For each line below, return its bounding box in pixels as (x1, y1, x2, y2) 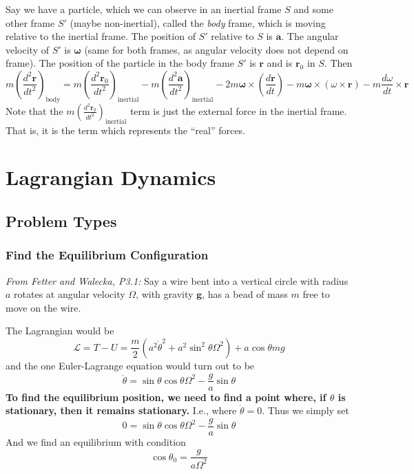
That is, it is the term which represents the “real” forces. (6, 122, 245, 137)
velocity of (6, 42, 49, 56)
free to (302, 287, 330, 301)
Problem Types (6, 210, 117, 231)
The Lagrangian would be (6, 323, 114, 338)
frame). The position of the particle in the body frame (6, 56, 234, 70)
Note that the (6, 103, 63, 118)
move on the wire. (6, 300, 81, 314)
